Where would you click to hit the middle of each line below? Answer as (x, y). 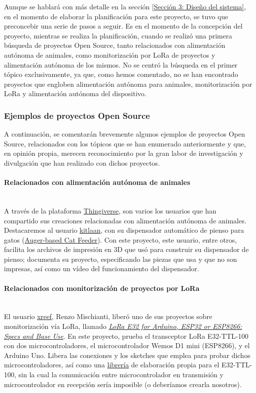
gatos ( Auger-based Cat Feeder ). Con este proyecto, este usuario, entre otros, (121, 239)
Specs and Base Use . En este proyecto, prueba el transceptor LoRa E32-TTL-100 (126, 336)
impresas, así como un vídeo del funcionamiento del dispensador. (102, 268)
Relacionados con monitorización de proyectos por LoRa (102, 288)
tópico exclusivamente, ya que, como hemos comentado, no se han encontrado (121, 74)
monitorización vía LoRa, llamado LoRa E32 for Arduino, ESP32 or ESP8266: (123, 326)
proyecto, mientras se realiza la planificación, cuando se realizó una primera (118, 35)
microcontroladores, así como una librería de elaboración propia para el (112, 365)
